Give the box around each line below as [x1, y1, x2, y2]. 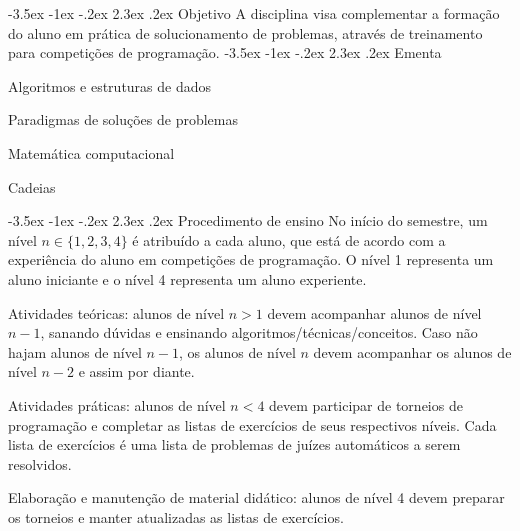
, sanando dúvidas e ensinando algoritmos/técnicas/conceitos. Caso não [40, 322, 478, 343]
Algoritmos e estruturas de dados [8, 75, 212, 96]
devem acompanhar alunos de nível [267, 302, 482, 323]
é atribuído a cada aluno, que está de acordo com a [132, 229, 446, 250]
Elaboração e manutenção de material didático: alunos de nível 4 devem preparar [8, 487, 505, 508]
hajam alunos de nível [8, 341, 142, 362]
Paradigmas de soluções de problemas [8, 109, 239, 130]
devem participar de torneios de [269, 394, 463, 415]
